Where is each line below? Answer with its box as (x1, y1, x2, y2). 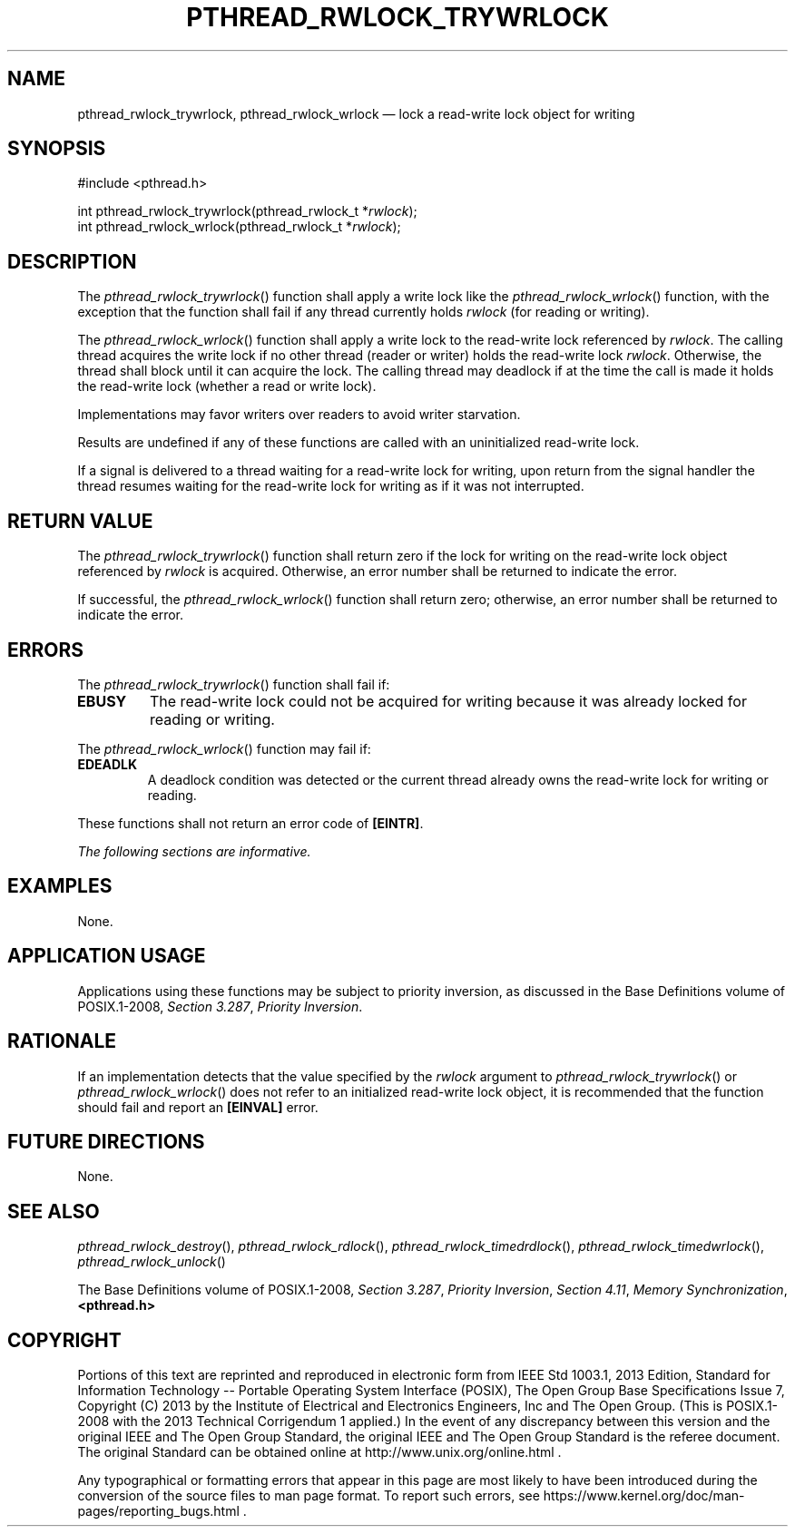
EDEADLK (77, 756, 138, 772)
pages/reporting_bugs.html (77, 1503, 240, 1519)
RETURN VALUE (7, 509, 153, 533)
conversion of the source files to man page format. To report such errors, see (77, 1488, 540, 1504)
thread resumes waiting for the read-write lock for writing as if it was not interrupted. (77, 478, 584, 494)
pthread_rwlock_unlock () (77, 1254, 226, 1270)
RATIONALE (7, 1030, 117, 1053)
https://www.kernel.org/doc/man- (543, 1488, 745, 1504)
